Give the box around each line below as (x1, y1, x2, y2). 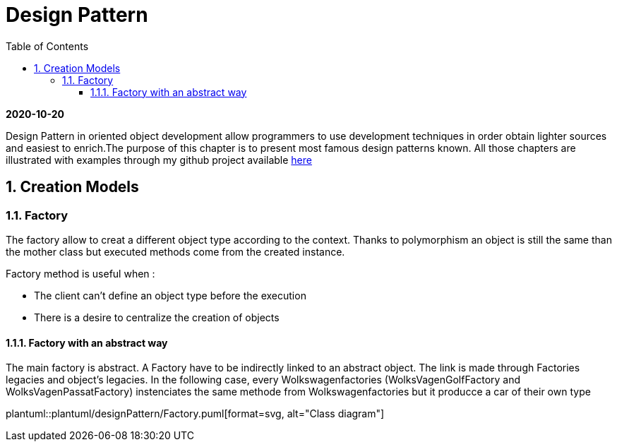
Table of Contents (6, 40, 89, 52)
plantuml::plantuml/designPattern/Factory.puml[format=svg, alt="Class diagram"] (6, 407, 385, 420)
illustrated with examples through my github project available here (6, 153, 312, 166)
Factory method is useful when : (6, 267, 155, 280)
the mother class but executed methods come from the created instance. (6, 245, 345, 258)
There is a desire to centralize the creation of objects (34, 311, 280, 323)
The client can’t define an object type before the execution (34, 289, 306, 302)
